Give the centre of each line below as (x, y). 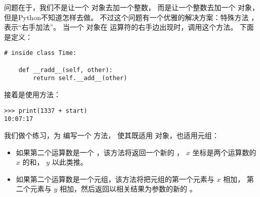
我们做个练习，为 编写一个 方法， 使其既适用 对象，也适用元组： (112, 135)
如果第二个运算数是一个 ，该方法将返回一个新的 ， (100, 152)
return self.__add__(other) (80, 78)
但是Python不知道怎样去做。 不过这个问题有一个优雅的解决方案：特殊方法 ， (131, 17)
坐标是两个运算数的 (224, 152)
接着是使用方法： (32, 94)
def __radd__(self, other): (66, 70)
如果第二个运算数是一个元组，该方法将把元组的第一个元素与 (115, 179)
